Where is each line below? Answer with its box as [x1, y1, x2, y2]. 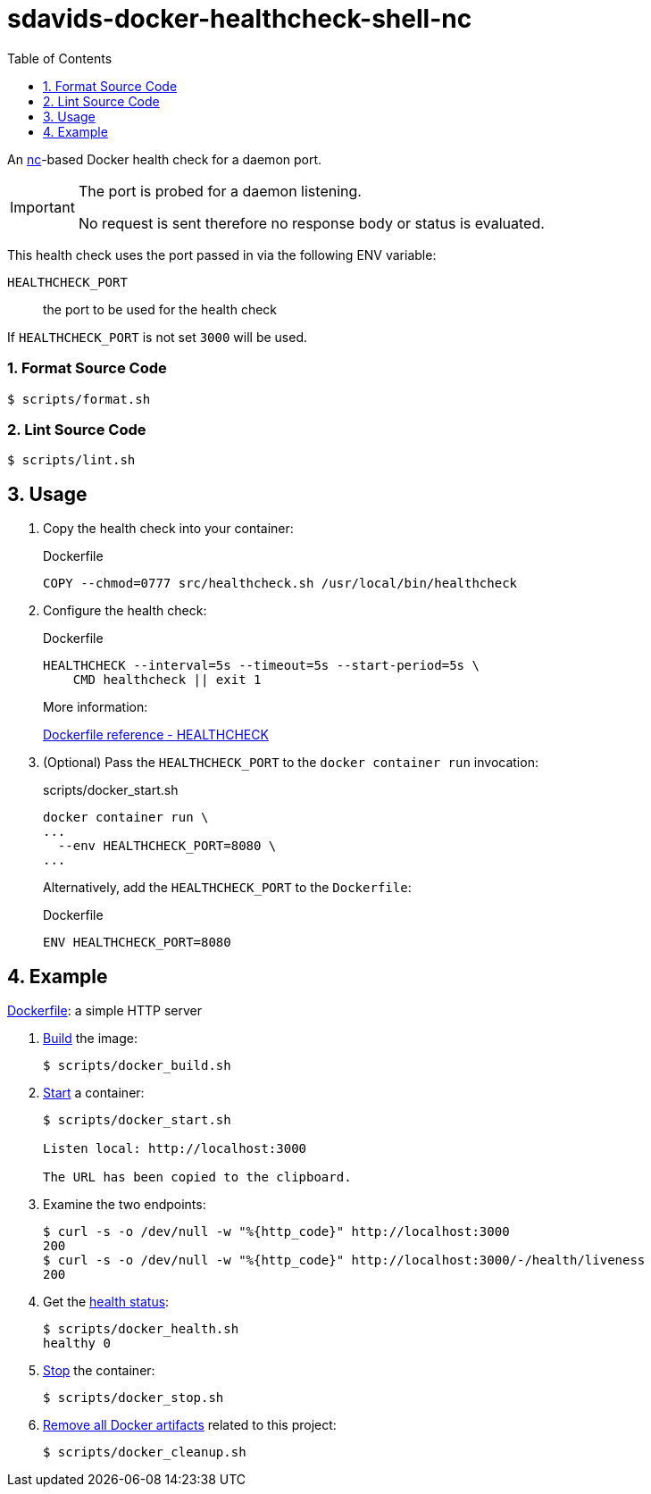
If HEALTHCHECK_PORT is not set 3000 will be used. [7, 329, 308, 345]
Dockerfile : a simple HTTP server [7, 1002, 202, 1018]
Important [10, 197, 75, 216]
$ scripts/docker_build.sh [43, 1057, 231, 1073]
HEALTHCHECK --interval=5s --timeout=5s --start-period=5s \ [43, 658, 480, 673]
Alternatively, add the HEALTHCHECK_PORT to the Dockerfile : [43, 880, 412, 896]
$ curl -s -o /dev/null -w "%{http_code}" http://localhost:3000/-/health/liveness [43, 1252, 646, 1267]
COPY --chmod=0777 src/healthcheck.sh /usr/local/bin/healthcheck [43, 576, 518, 591]
